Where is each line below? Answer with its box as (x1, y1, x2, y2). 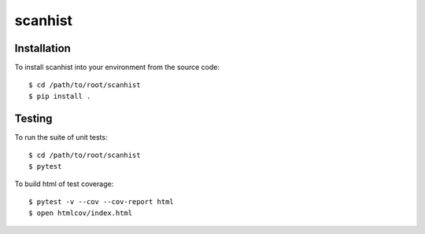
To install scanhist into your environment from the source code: (14, 63, 220, 72)
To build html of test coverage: (14, 179, 114, 188)
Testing (14, 112, 53, 125)
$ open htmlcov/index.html (28, 208, 133, 218)
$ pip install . (28, 91, 91, 101)
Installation (14, 42, 71, 55)
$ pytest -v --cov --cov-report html (28, 197, 175, 207)
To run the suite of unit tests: (14, 132, 108, 141)
